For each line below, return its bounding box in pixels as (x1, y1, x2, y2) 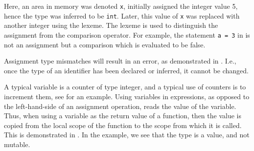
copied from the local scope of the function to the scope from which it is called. (4, 120, 242, 130)
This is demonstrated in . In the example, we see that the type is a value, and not (4, 129, 250, 140)
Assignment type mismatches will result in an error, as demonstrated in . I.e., (4, 56, 236, 66)
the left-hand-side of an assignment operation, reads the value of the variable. (4, 101, 236, 111)
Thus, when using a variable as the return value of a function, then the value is (4, 110, 241, 121)
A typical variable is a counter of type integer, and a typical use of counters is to (4, 82, 246, 92)
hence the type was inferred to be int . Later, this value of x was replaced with (4, 10, 240, 21)
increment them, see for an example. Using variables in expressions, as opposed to (4, 91, 250, 101)
